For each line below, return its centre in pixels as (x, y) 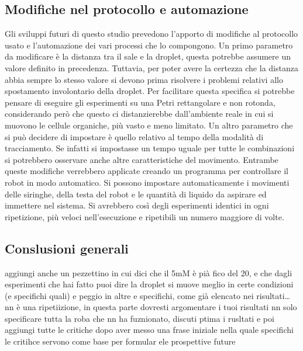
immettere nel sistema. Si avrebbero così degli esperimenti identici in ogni (137, 205)
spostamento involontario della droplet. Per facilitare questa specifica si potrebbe (150, 91)
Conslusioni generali (67, 248)
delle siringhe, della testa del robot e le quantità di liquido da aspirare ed (136, 194)
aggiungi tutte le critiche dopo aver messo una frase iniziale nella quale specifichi (149, 330)
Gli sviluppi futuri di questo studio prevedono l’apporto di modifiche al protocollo (151, 34)
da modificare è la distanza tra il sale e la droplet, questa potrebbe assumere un (148, 56)
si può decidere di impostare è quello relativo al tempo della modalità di (134, 136)
